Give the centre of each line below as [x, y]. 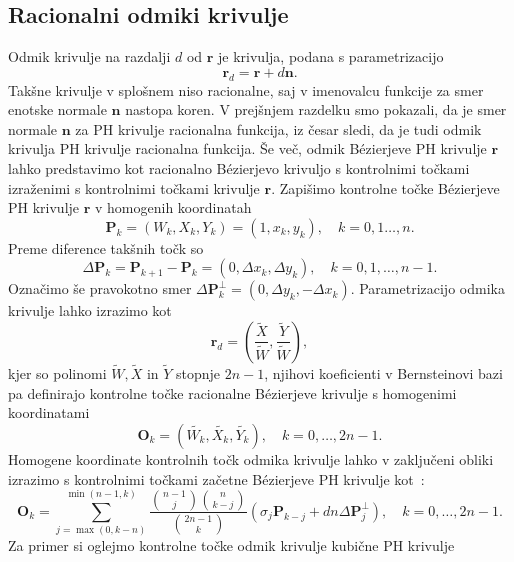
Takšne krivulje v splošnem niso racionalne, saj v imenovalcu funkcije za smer [246, 89]
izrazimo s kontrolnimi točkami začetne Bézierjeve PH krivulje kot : [216, 478]
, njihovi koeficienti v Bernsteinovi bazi [383, 373]
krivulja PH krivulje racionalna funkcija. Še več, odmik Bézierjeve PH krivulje [247, 148]
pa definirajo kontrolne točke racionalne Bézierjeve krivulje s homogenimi [232, 392]
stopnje [198, 373]
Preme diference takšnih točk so [106, 247]
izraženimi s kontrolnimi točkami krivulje [134, 187]
